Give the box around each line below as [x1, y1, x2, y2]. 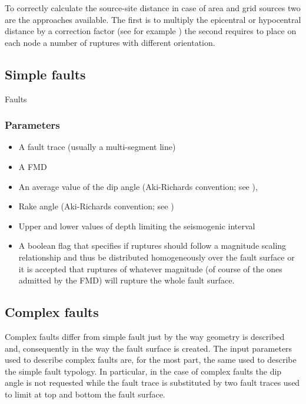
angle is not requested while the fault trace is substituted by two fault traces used [5, 376, 300, 389]
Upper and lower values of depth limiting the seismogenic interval [18, 219, 255, 232]
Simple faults [5, 65, 86, 83]
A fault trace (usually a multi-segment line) [18, 141, 176, 153]
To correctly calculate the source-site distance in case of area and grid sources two [5, 2, 301, 14]
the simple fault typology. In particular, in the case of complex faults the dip [5, 365, 282, 377]
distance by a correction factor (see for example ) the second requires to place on [5, 25, 297, 37]
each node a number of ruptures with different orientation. [5, 36, 215, 48]
